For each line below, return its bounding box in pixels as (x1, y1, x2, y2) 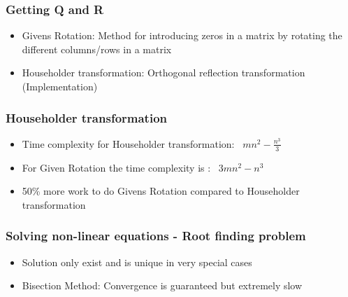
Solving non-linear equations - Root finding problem (6, 227, 306, 244)
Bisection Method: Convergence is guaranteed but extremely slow (22, 278, 303, 293)
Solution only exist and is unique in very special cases (22, 254, 252, 269)
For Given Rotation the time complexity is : (22, 160, 211, 174)
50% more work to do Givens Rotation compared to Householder (22, 184, 300, 198)
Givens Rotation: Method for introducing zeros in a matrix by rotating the (22, 28, 342, 43)
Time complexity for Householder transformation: (22, 136, 235, 151)
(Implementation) (22, 79, 98, 93)
